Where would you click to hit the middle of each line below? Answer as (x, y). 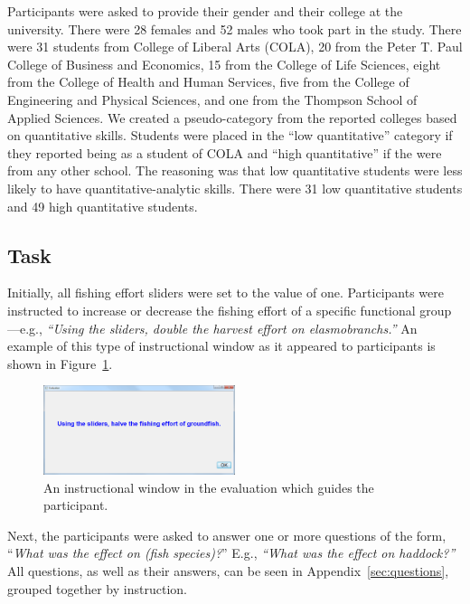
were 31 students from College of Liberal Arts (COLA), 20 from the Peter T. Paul (235, 47)
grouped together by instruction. (97, 588)
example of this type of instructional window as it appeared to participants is (221, 346)
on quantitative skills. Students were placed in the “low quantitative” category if (230, 135)
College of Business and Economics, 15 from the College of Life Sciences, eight (224, 64)
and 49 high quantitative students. (103, 206)
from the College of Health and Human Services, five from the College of (208, 82)
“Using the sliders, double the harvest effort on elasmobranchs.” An (232, 328)
